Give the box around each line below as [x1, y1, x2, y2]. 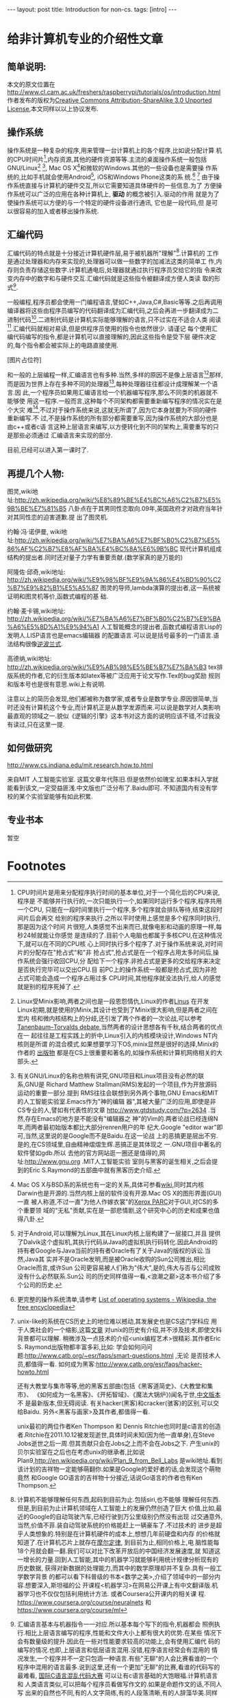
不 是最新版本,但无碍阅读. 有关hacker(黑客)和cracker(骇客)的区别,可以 [16, 1398, 214, 1407]
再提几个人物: [7, 468, 65, 479]
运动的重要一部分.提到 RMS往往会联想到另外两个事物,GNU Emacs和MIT [16, 1089, 219, 1097]
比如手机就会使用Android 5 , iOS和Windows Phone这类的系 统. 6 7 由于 [21, 171, 214, 181]
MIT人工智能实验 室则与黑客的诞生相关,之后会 [83, 1157, 212, 1165]
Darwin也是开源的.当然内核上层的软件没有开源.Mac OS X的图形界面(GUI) [16, 1189, 222, 1197]
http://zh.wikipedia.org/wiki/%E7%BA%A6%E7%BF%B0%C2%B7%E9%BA [7, 615, 221, 622]
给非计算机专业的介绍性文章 [7, 32, 164, 47]
